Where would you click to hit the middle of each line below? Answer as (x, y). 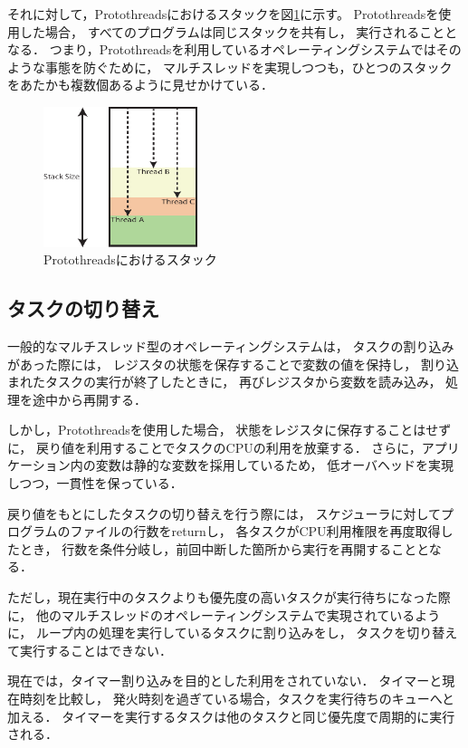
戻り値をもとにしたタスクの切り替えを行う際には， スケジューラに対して (224, 513)
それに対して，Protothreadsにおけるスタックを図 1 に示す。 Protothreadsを (223, 14)
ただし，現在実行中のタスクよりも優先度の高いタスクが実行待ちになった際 (229, 597)
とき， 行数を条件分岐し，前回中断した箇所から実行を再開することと (224, 548)
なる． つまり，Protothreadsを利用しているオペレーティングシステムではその (234, 49)
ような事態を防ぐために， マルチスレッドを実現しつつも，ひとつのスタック (230, 67)
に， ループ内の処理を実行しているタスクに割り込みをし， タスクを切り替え (233, 633)
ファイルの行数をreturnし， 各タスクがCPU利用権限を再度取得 (255, 531)
